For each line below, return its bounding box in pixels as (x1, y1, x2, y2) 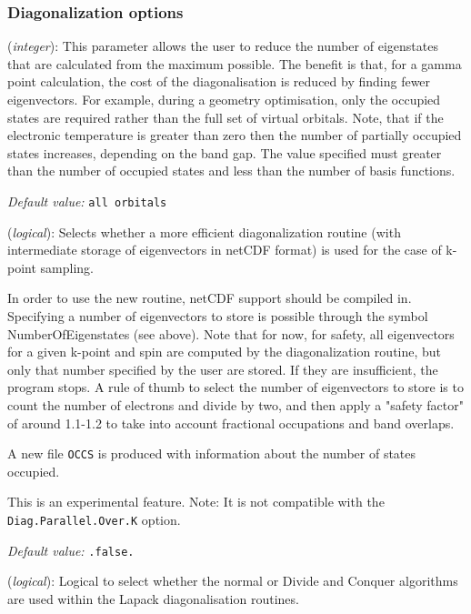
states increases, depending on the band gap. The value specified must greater (7, 143, 442, 162)
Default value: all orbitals (7, 191, 167, 210)
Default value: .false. (7, 540, 135, 559)
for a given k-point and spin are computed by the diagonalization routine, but (7, 342, 442, 361)
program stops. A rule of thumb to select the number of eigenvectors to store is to (7, 377, 464, 397)
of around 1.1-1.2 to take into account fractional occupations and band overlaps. (7, 413, 455, 432)
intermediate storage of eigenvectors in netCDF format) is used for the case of (7, 240, 442, 259)
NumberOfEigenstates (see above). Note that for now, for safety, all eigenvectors (7, 324, 455, 343)
